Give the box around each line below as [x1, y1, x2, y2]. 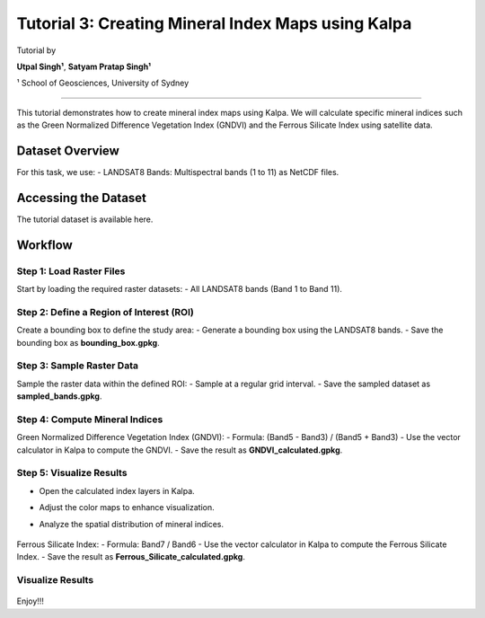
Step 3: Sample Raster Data [16, 359, 139, 372]
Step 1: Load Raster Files [16, 265, 126, 278]
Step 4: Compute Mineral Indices [16, 413, 163, 426]
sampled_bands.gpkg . [16, 391, 102, 402]
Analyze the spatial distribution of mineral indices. [39, 518, 225, 529]
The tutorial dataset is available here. [16, 214, 154, 225]
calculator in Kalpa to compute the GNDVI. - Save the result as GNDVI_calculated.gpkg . [16, 445, 343, 455]
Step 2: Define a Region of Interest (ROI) [16, 305, 195, 318]
